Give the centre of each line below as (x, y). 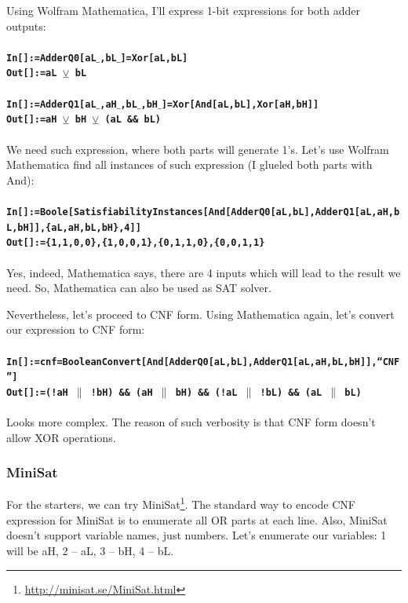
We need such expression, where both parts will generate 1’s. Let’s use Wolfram (198, 149)
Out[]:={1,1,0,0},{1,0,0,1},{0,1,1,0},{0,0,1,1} (136, 243)
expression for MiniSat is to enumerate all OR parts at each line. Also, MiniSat (197, 519)
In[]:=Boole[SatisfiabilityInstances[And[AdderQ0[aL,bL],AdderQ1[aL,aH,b (203, 212)
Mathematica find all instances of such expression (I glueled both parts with (189, 164)
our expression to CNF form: (76, 329)
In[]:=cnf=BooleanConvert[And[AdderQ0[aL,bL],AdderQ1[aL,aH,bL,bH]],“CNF (203, 362)
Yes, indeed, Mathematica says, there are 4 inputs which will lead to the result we (204, 272)
